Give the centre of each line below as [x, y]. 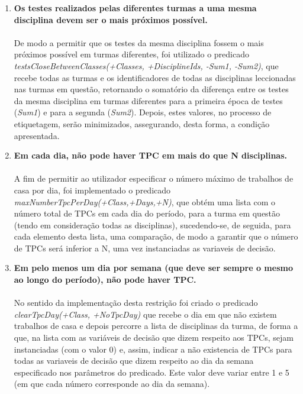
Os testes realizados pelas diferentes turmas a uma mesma [135, 8]
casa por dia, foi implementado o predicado [92, 190]
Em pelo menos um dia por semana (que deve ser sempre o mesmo [153, 268]
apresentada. [37, 135]
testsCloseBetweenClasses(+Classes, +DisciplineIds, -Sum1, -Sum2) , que [146, 65]
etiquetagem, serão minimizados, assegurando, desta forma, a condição [142, 123]
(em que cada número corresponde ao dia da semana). [112, 384]
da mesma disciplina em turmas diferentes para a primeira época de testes [148, 100]
